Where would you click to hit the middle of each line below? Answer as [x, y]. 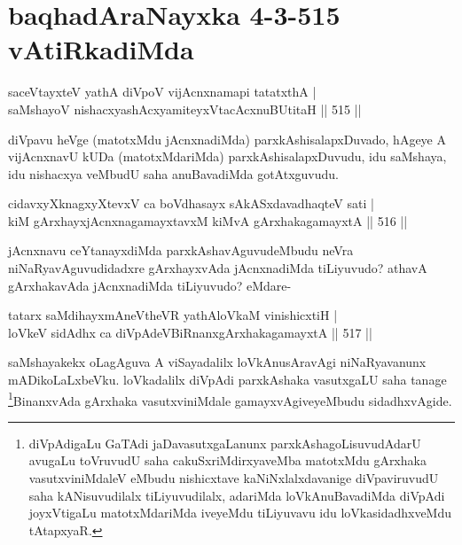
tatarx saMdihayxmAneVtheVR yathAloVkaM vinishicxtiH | [173, 315]
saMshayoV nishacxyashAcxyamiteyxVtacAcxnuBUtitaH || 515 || [185, 109]
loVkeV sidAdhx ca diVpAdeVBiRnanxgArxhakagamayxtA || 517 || [190, 332]
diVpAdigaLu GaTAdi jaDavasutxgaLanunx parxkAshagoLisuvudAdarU [225, 443]
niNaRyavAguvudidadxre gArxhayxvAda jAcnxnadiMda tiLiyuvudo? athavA [218, 268]
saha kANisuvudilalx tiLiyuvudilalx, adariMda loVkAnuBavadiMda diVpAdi [237, 495]
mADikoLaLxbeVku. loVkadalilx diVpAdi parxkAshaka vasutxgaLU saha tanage [227, 380]
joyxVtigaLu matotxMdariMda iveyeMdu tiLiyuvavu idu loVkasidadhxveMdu [240, 513]
